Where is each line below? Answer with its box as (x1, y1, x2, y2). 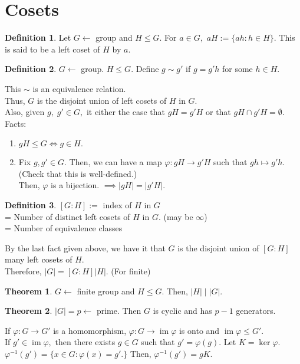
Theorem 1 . (5, 284, 52, 297)
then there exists (55, 336, 116, 348)
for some (222, 63, 253, 75)
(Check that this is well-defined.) (18, 167, 137, 179)
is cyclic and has (153, 304, 212, 317)
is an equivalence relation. (32, 82, 126, 94)
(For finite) (111, 265, 151, 277)
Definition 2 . (5, 63, 57, 75)
